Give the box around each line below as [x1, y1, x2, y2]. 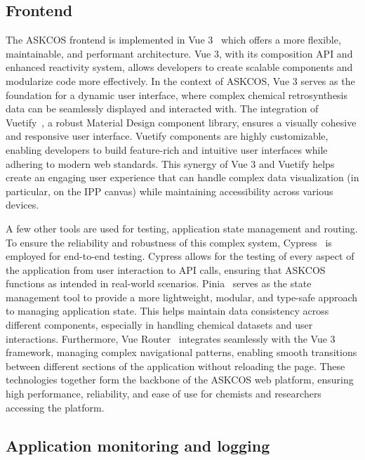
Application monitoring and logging [6, 434, 270, 456]
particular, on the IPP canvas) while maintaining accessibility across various [6, 183, 333, 198]
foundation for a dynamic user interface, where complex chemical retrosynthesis [6, 87, 348, 102]
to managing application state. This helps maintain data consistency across [6, 303, 329, 318]
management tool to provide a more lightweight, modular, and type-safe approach [6, 289, 358, 304]
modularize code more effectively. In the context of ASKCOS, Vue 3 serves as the [6, 73, 355, 88]
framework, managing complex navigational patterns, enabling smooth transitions [6, 345, 357, 360]
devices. [6, 197, 39, 212]
